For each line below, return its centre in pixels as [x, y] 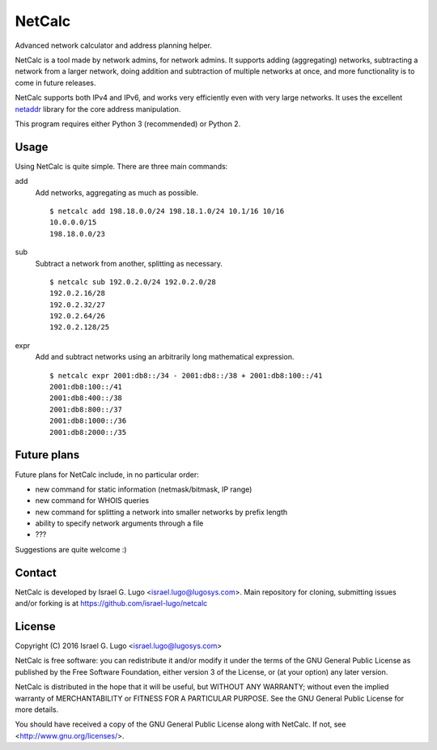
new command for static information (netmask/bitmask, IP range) [144, 489]
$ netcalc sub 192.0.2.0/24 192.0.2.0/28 [133, 282]
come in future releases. [55, 83]
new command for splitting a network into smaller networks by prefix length [161, 512]
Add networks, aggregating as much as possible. [117, 192]
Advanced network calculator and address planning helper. [113, 45]
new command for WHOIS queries [92, 501]
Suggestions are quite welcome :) [71, 549]
